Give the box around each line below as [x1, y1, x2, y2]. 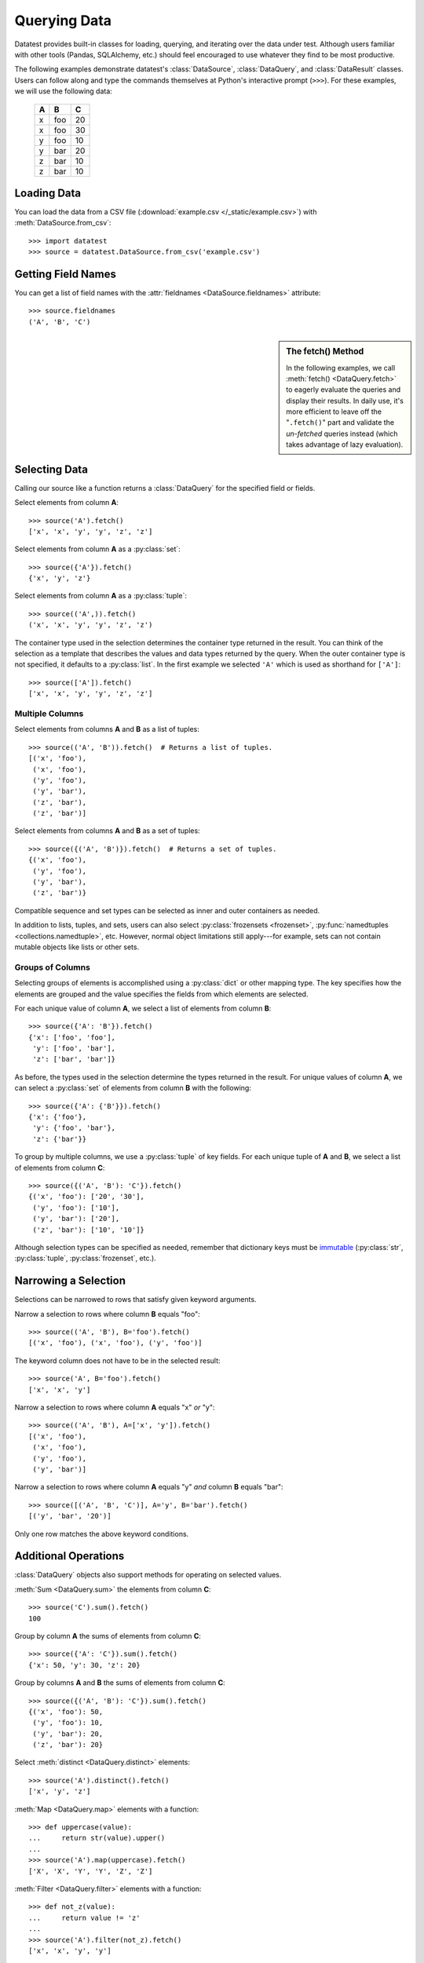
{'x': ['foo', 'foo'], [28, 1033, 116, 1042]
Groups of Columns [14, 962, 90, 973]
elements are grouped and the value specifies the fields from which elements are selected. [14, 989, 309, 999]
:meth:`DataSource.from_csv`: [14, 218, 111, 228]
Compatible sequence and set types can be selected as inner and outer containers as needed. [14, 905, 320, 915]
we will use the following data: [14, 86, 113, 96]
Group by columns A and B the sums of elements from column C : [14, 1678, 225, 1687]
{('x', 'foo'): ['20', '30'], [28, 1192, 145, 1201]
